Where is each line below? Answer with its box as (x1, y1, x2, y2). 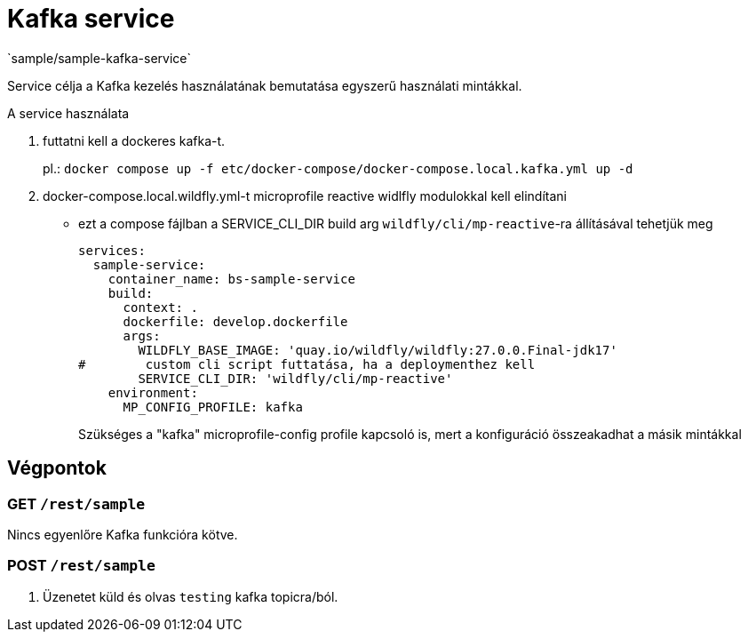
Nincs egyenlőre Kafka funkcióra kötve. (7, 526, 238, 542)
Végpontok (7, 457, 107, 480)
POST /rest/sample (7, 556, 155, 575)
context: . (123, 300, 198, 315)
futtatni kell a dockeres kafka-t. (43, 132, 226, 148)
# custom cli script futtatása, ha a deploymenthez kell (78, 356, 536, 371)
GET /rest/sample (7, 494, 146, 513)
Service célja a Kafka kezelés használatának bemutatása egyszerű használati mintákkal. (7, 77, 522, 93)
